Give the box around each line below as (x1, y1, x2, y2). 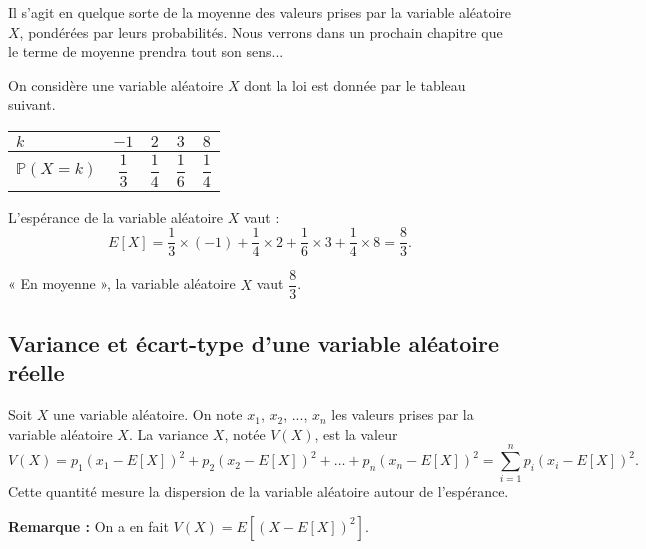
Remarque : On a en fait (8, 515, 169, 536)
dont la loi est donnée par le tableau (244, 74, 466, 95)
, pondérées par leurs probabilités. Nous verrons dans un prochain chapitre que (19, 21, 503, 42)
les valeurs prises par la (331, 404, 474, 425)
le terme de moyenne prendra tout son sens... (8, 41, 284, 62)
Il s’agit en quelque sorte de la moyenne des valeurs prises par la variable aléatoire (8, 2, 512, 22)
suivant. (8, 94, 56, 115)
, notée (224, 423, 266, 444)
